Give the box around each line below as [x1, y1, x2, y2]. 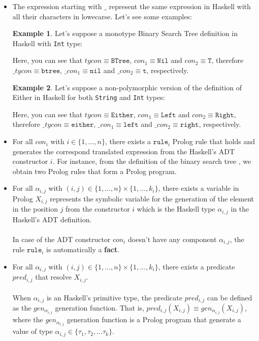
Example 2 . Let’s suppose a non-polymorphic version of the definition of [12, 82, 242, 92]
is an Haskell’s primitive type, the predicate [46, 292, 182, 302]
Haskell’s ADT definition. [12, 214, 92, 224]
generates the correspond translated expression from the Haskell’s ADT [12, 146, 235, 156]
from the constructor [66, 203, 130, 214]
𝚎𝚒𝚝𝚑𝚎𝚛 [71, 121, 94, 129]
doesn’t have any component [128, 233, 217, 244]
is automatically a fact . [46, 244, 120, 255]
